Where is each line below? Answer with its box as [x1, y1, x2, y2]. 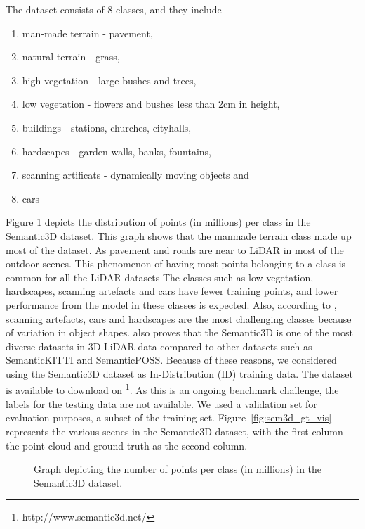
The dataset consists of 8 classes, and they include [6, 2, 222, 16]
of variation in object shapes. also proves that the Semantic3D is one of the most [6, 325, 353, 340]
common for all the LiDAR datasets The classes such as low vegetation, [6, 269, 314, 284]
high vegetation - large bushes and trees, [22, 72, 197, 87]
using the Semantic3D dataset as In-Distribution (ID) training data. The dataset [6, 366, 353, 381]
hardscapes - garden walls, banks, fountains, [22, 144, 212, 158]
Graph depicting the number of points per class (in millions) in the [34, 461, 322, 476]
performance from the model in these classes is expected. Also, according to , [6, 297, 337, 312]
